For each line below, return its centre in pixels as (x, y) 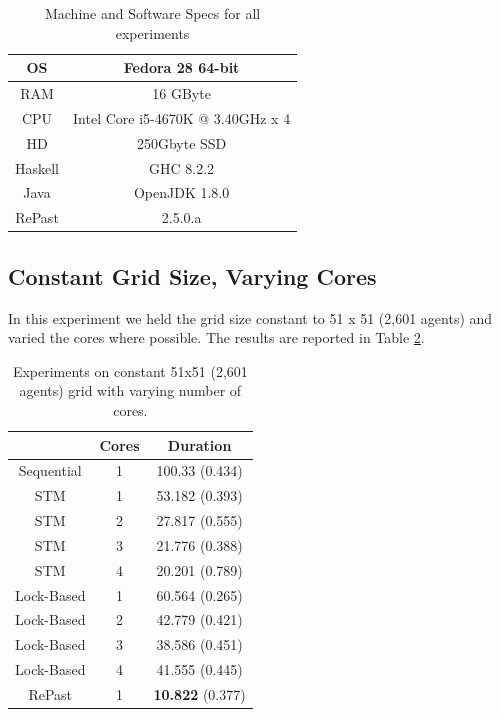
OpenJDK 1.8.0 (181, 192)
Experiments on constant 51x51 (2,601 (130, 370)
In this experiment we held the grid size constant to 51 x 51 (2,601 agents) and (250, 317)
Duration (199, 444)
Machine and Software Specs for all (152, 13)
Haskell (37, 167)
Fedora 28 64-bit (181, 67)
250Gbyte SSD (181, 142)
